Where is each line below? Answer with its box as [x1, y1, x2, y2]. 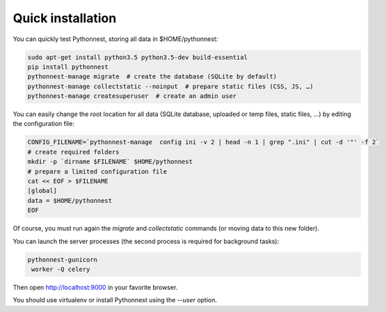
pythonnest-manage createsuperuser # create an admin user [27, 92, 237, 100]
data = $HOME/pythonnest [27, 197, 113, 204]
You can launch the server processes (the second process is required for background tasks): [13, 237, 280, 245]
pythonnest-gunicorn [27, 256, 97, 263]
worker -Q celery [31, 265, 90, 273]
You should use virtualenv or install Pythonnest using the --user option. [13, 296, 218, 304]
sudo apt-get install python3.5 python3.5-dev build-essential [27, 53, 248, 61]
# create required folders [27, 148, 120, 156]
